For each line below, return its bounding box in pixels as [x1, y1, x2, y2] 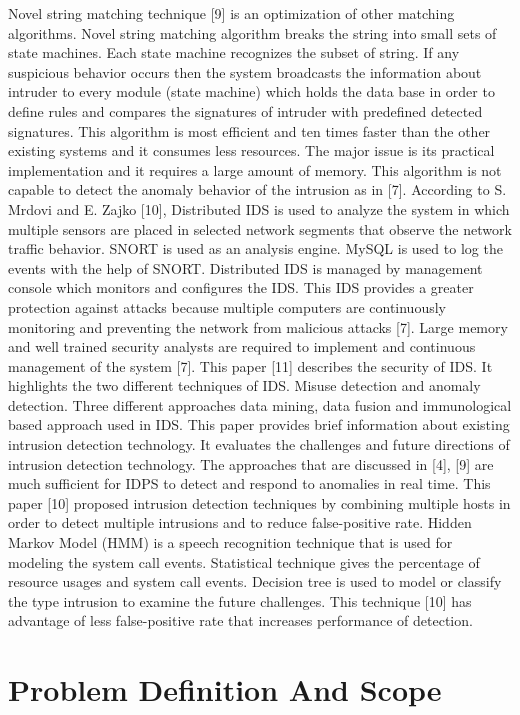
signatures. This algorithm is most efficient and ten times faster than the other [8, 120, 491, 141]
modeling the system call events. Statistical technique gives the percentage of [8, 551, 480, 572]
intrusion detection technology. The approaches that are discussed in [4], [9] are [8, 453, 494, 474]
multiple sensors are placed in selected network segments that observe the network [8, 218, 512, 239]
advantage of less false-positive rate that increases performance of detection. [8, 610, 473, 631]
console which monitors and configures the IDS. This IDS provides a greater [8, 277, 474, 298]
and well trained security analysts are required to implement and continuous [8, 336, 476, 357]
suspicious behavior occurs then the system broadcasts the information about [8, 61, 482, 82]
